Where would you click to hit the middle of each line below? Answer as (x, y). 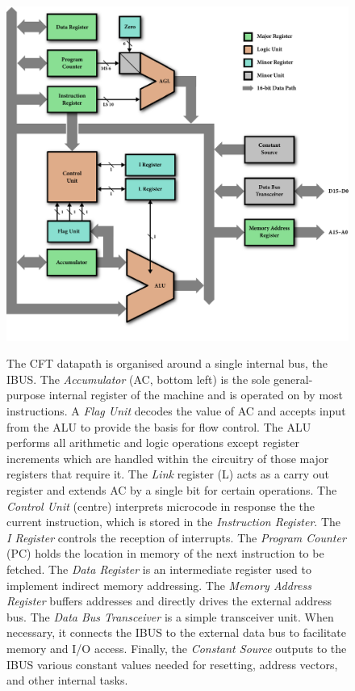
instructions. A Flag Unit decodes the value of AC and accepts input (176, 411)
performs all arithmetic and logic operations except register (153, 442)
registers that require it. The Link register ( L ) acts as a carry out (168, 474)
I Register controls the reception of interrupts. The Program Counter (176, 537)
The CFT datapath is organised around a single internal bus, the (167, 363)
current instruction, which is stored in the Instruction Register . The (174, 522)
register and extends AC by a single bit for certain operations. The (172, 489)
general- (293, 379)
